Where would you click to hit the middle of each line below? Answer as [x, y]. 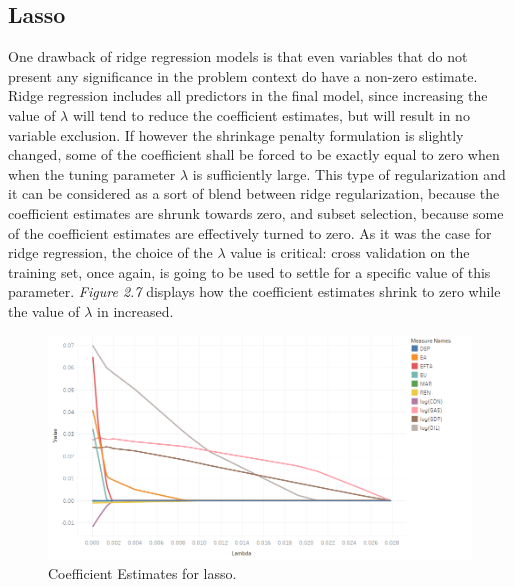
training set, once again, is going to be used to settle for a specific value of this [249, 271]
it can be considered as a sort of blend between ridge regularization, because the [254, 193]
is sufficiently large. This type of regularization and [349, 173]
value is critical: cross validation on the [350, 252]
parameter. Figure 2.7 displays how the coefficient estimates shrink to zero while [254, 291]
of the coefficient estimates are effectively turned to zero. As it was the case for [250, 232]
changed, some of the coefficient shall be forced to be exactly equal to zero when [254, 154]
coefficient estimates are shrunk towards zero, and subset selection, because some [256, 212]
